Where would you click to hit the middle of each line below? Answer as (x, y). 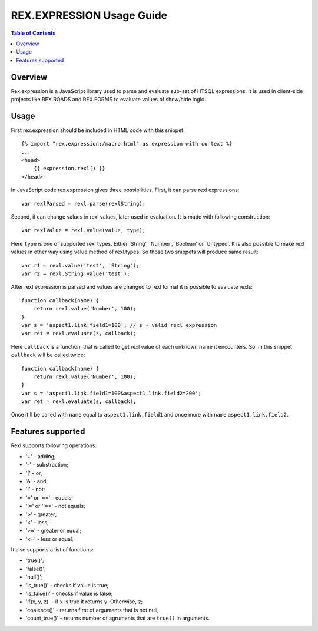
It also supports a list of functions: (52, 550)
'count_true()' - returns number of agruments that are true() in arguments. (118, 618)
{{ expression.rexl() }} (69, 169)
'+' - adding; (41, 456)
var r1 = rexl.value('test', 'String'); (80, 265)
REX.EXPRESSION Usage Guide (89, 15)
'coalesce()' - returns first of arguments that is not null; (92, 610)
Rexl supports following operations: (54, 445)
